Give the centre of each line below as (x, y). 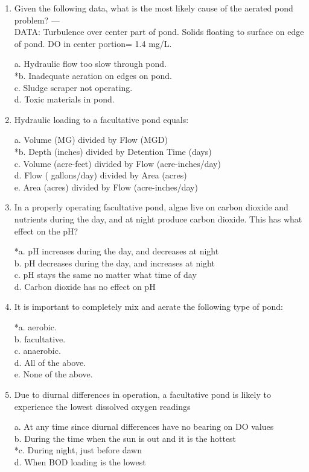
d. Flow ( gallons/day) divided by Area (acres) (100, 175)
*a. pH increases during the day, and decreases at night (116, 251)
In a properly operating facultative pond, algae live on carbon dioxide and (151, 207)
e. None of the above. (53, 374)
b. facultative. (40, 338)
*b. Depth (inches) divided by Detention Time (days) (113, 151)
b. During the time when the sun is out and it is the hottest (125, 438)
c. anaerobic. (37, 351)
